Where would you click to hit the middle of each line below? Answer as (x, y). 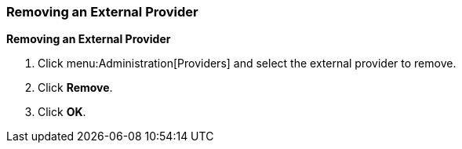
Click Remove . (75, 88)
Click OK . (62, 112)
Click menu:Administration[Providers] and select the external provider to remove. (247, 64)
